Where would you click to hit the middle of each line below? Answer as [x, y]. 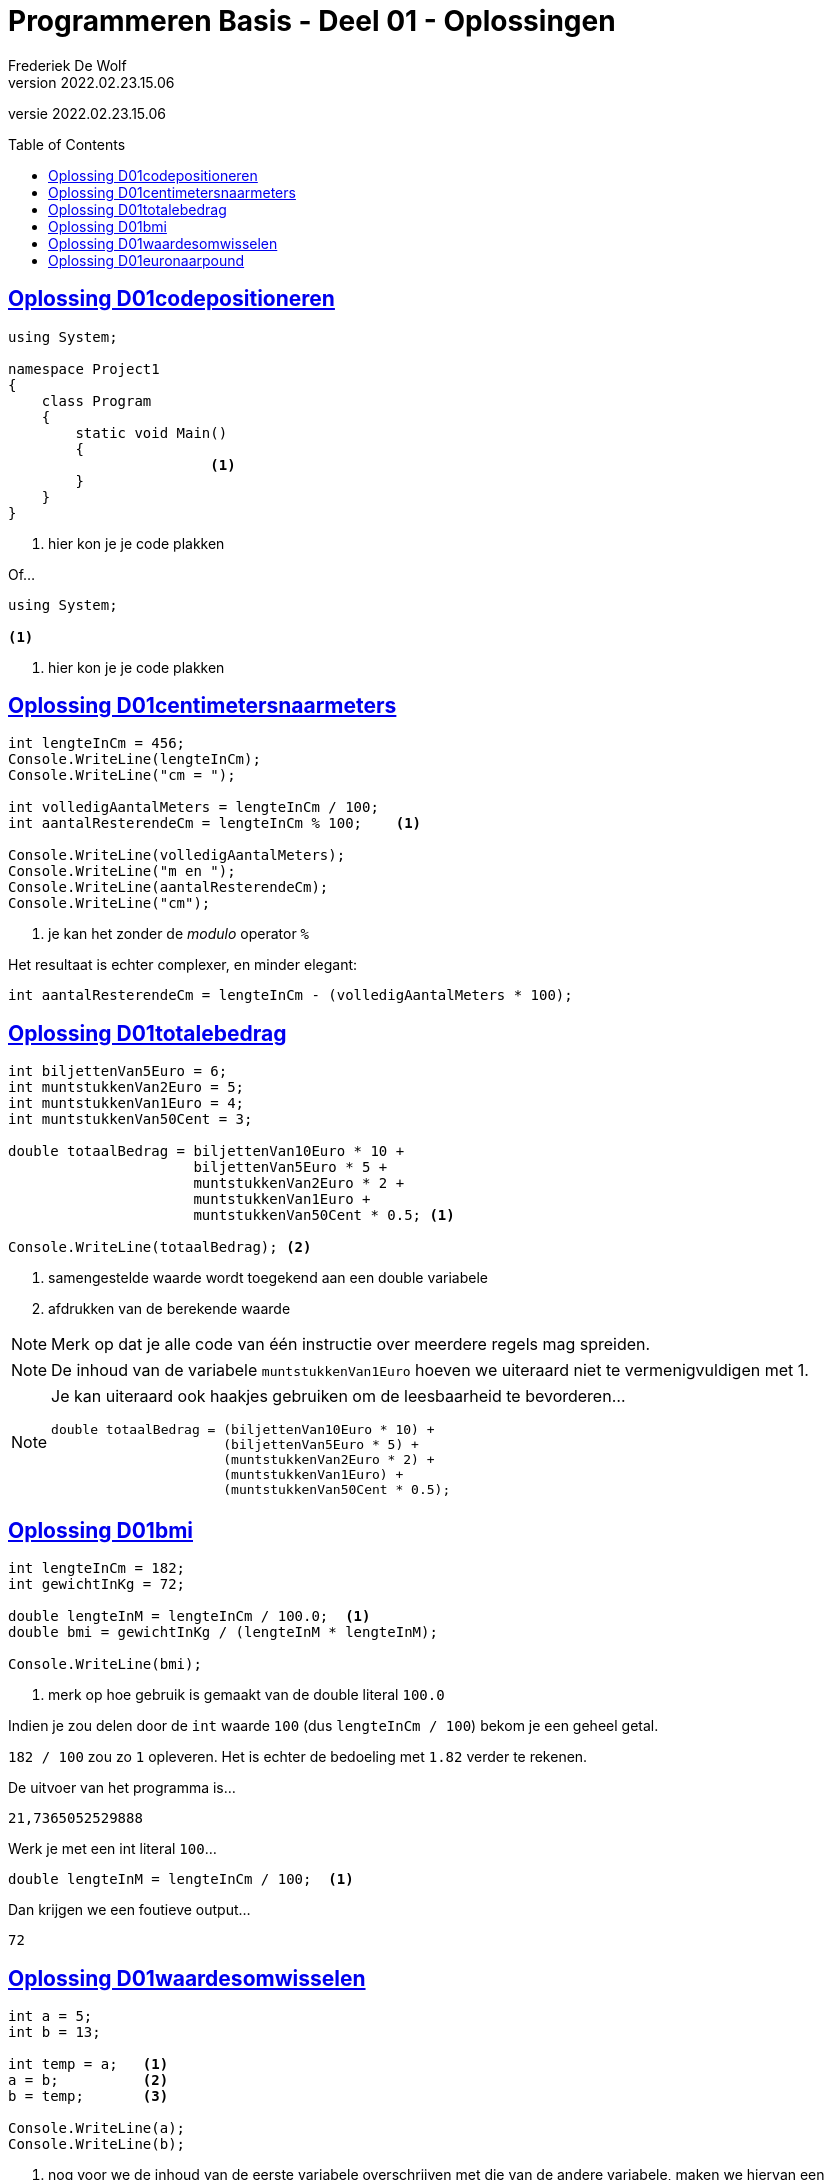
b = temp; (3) [88, 2095]
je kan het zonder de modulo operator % [179, 934]
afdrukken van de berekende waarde [169, 1309]
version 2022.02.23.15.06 [91, 82]
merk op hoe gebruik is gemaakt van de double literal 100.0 [246, 1695]
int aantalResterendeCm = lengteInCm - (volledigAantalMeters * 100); [290, 995]
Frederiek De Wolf [67, 65]
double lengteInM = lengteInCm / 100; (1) [181, 1879]
